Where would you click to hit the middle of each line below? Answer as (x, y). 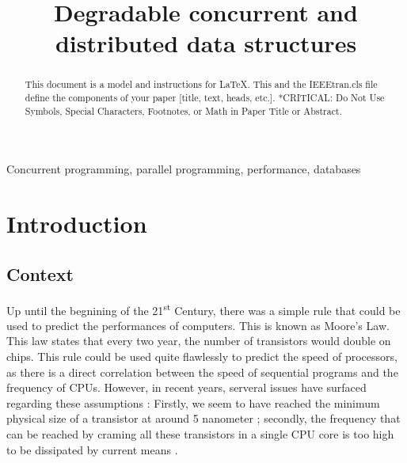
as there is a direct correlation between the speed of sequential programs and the (202, 372)
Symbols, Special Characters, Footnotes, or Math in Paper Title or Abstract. (183, 110)
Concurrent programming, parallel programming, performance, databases (184, 169)
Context (40, 273)
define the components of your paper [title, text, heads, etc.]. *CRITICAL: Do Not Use (205, 98)
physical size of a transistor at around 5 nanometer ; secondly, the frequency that (203, 418)
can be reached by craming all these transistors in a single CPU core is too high (200, 433)
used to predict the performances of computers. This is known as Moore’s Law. (198, 325)
